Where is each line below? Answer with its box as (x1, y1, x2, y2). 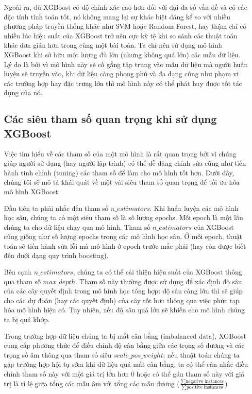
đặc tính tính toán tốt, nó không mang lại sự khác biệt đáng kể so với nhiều (4, 11, 231, 21)
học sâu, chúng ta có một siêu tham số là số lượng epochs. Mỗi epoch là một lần (4, 212, 243, 223)
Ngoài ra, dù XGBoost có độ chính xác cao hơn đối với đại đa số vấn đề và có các (4, 2, 247, 12)
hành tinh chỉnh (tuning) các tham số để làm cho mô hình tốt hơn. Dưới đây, (4, 167, 234, 177)
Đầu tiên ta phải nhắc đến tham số (4, 203, 109, 213)
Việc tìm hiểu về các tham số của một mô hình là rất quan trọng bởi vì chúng (4, 148, 236, 158)
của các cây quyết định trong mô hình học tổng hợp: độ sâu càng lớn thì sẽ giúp (4, 286, 243, 296)
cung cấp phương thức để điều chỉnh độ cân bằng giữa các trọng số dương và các (4, 340, 245, 350)
